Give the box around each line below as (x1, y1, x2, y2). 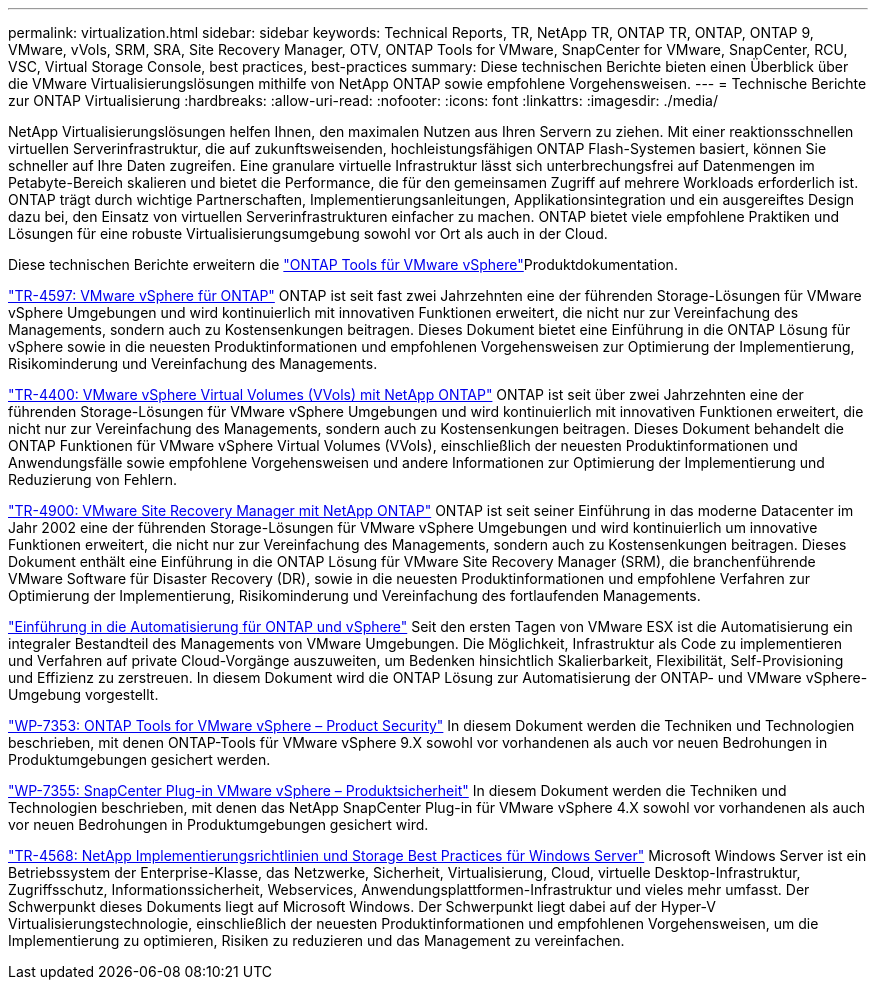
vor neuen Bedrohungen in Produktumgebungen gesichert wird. (8, 816, 429, 833)
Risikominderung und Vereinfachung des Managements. (8, 355, 378, 372)
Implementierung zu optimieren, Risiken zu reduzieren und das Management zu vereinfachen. (8, 932, 625, 949)
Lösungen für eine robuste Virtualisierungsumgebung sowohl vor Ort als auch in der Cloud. (8, 225, 608, 242)
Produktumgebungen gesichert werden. (8, 751, 271, 768)
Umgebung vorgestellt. (8, 686, 159, 703)
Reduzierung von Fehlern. (8, 471, 178, 488)
